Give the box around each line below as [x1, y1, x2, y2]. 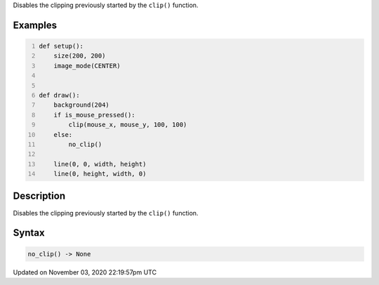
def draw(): [39, 91, 80, 99]
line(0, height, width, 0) [53, 170, 147, 178]
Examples [13, 19, 58, 31]
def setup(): [39, 42, 84, 50]
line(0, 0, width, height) [53, 160, 147, 168]
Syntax [13, 227, 45, 239]
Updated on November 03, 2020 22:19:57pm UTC [13, 267, 157, 277]
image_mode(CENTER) [53, 62, 121, 69]
